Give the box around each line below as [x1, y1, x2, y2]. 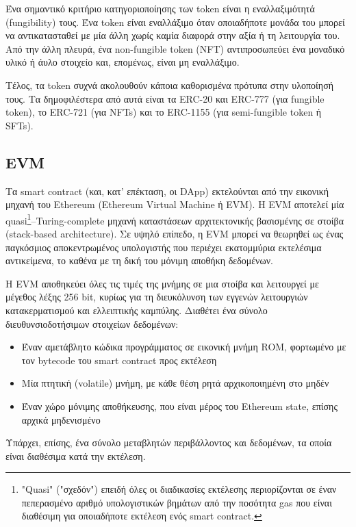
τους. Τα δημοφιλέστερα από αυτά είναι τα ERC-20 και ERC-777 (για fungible [5, 91, 325, 105]
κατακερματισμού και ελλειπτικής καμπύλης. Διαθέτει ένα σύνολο [5, 303, 268, 317]
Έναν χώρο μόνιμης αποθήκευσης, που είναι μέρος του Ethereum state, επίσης [21, 398, 338, 413]
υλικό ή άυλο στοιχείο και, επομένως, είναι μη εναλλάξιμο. [5, 55, 240, 69]
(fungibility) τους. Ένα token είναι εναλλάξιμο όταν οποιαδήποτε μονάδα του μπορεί [5, 14, 345, 29]
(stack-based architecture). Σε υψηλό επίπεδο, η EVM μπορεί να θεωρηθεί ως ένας [5, 226, 344, 240]
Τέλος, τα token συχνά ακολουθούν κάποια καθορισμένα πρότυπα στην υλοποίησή [5, 77, 334, 92]
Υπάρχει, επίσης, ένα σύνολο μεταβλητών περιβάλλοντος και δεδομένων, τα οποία [5, 435, 332, 450]
